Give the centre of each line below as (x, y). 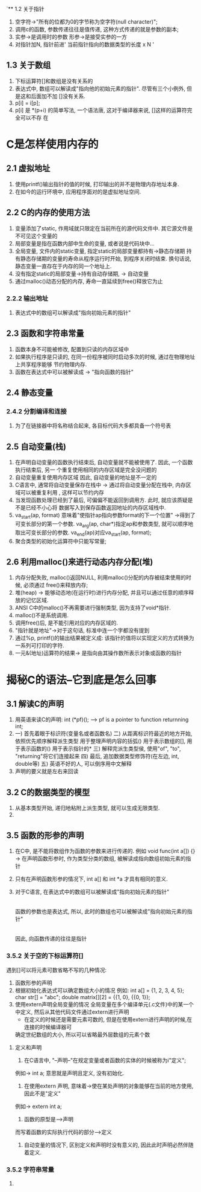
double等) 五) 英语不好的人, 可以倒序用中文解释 (73, 764)
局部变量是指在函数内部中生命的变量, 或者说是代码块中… (85, 243)
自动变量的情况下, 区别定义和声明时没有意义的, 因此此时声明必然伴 (106, 1145)
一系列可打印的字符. (39, 646)
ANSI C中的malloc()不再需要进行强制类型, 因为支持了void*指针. (93, 608)
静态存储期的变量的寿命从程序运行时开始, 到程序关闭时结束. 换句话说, (106, 258)
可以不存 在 (34, 117)
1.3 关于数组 (29, 65)
